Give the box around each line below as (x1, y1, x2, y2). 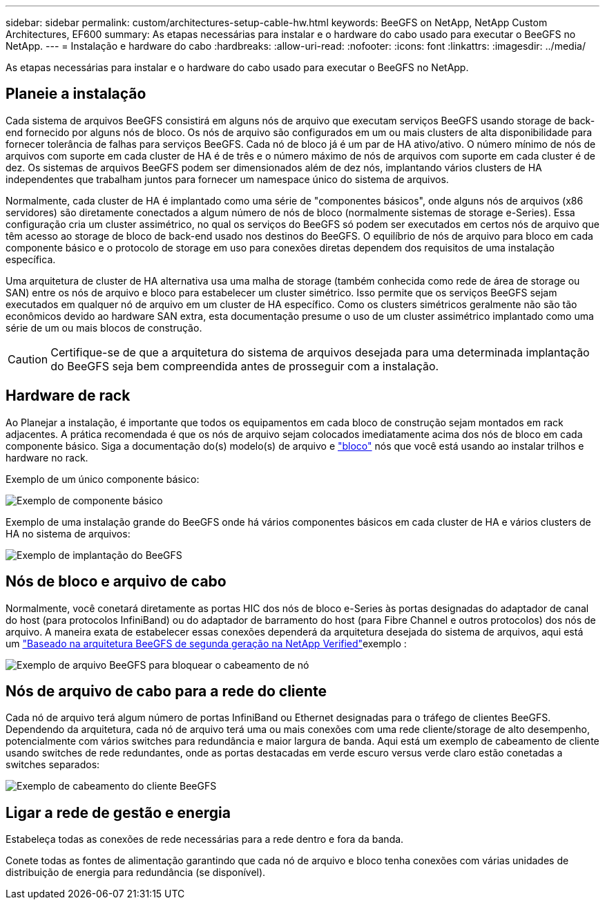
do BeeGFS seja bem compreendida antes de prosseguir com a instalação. (50, 359, 439, 373)
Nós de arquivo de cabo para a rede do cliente (6, 682, 327, 700)
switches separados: (6, 759, 100, 771)
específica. (6, 253, 56, 265)
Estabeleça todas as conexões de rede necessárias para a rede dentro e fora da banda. (6, 833, 404, 846)
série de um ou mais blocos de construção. (6, 321, 202, 334)
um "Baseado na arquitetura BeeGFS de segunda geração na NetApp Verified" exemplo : (6, 637, 407, 649)
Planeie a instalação (6, 85, 146, 103)
